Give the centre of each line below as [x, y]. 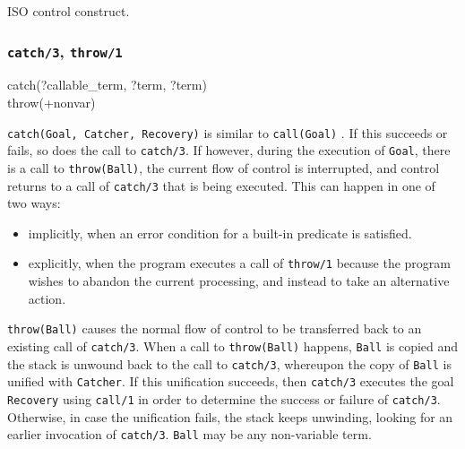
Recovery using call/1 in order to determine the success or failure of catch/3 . [224, 398]
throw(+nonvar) [52, 102]
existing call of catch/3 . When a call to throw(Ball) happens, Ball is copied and [233, 345]
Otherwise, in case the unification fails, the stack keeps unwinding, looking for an [230, 416]
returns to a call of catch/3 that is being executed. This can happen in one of [221, 185]
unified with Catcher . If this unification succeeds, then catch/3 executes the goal [231, 381]
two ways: [34, 203]
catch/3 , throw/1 [65, 51]
